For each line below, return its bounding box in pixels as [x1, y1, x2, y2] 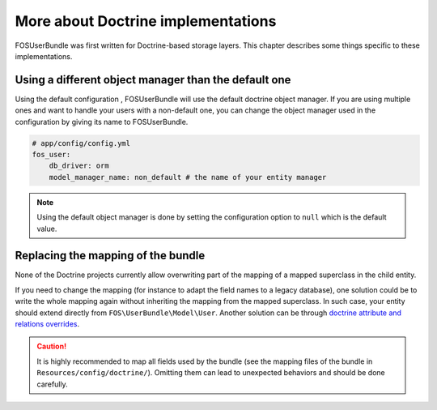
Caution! [36, 341, 67, 352]
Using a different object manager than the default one [15, 73, 291, 87]
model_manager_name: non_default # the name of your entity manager [49, 173, 327, 182]
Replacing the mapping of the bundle [15, 249, 206, 263]
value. [36, 224, 57, 233]
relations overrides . [15, 319, 80, 329]
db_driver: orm [49, 161, 109, 170]
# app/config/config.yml [32, 139, 131, 147]
